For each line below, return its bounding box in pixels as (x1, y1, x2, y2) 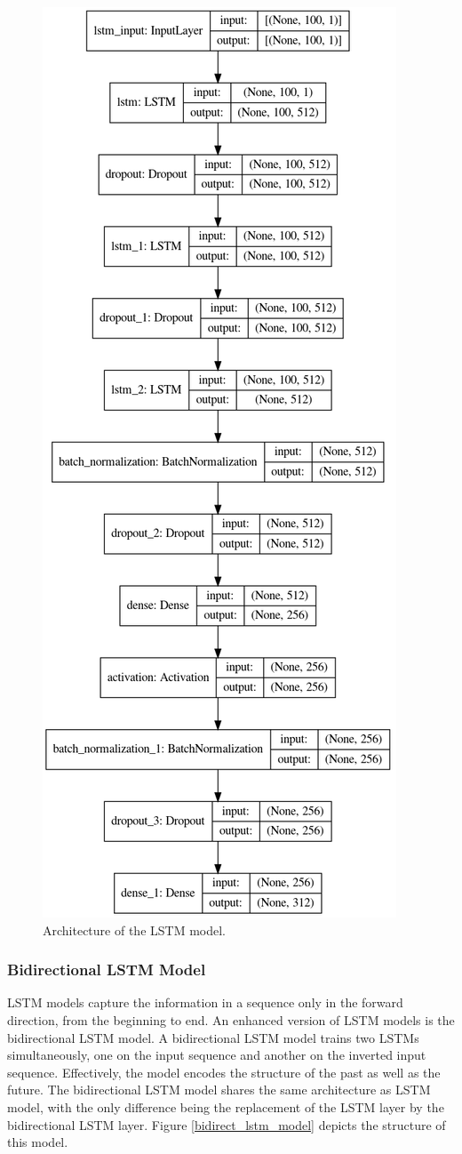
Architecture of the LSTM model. (43, 920, 226, 939)
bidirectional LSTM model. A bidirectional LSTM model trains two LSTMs (7, 1028, 419, 1046)
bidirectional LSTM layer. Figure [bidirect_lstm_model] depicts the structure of (7, 1115, 446, 1134)
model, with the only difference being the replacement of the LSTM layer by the (7, 1097, 444, 1116)
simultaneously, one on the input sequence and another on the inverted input (7, 1046, 426, 1064)
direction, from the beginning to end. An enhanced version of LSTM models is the (7, 1011, 455, 1029)
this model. (7, 1133, 68, 1151)
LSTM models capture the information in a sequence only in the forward (7, 993, 403, 1012)
